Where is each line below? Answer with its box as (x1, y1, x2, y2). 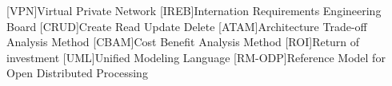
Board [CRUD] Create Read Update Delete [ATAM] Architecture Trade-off (6, 18, 367, 34)
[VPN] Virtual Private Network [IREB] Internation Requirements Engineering (6, 2, 382, 18)
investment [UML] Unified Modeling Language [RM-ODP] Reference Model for (6, 49, 386, 65)
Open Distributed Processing (6, 64, 148, 81)
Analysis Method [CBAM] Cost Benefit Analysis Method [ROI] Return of (6, 33, 360, 50)
